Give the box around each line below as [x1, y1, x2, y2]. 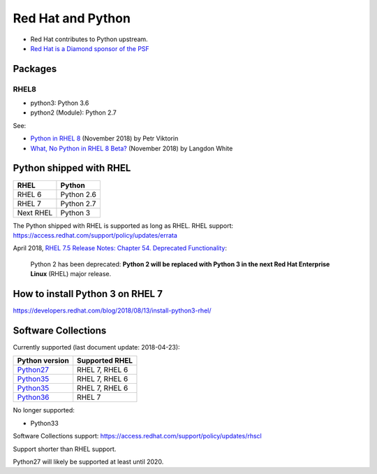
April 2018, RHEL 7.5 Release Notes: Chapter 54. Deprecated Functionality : [13, 244, 227, 252]
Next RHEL [17, 208, 53, 217]
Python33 [30, 419, 59, 427]
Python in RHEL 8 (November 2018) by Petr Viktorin [30, 134, 179, 143]
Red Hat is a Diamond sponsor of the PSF [30, 44, 149, 52]
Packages [13, 63, 57, 75]
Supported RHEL [77, 356, 133, 366]
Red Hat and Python [13, 10, 131, 26]
